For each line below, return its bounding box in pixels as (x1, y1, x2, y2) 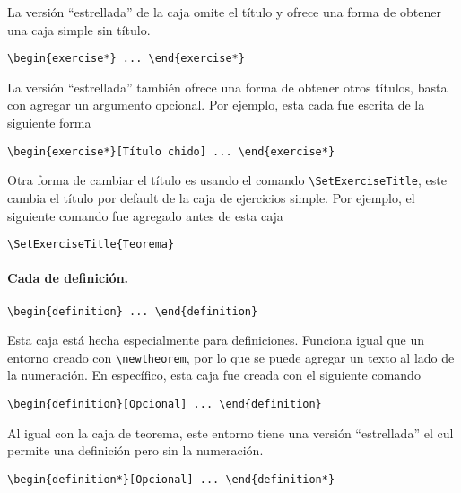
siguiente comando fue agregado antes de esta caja (7, 206, 283, 224)
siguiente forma (7, 113, 91, 132)
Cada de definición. (7, 269, 129, 287)
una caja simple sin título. (7, 20, 151, 39)
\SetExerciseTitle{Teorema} (7, 238, 175, 251)
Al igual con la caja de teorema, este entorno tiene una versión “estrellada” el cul (7, 423, 454, 442)
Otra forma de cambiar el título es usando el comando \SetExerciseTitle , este (7, 171, 447, 189)
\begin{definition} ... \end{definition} (7, 304, 258, 318)
